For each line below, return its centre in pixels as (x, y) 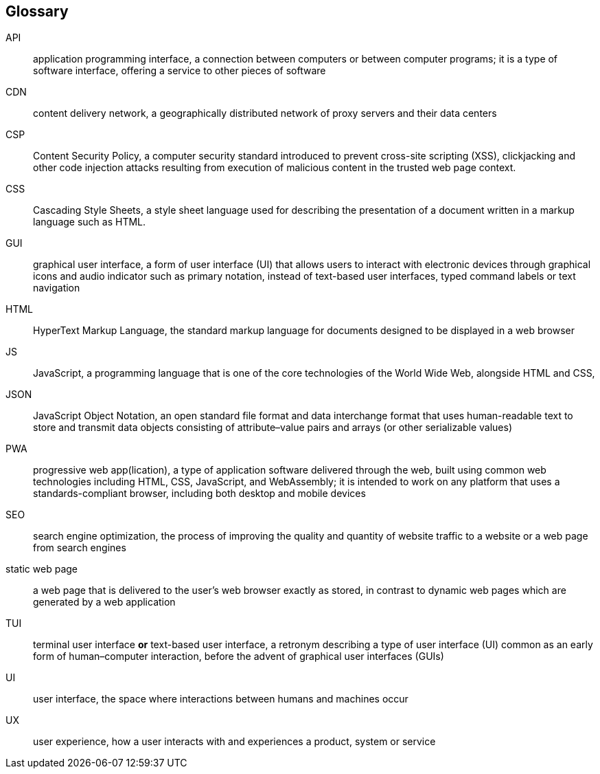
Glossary (37, 11)
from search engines (80, 548)
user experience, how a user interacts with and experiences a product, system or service (234, 742)
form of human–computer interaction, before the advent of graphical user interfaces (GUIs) (239, 656)
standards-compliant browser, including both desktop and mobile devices (199, 494)
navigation (57, 288)
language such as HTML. (90, 222)
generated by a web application (104, 602)
